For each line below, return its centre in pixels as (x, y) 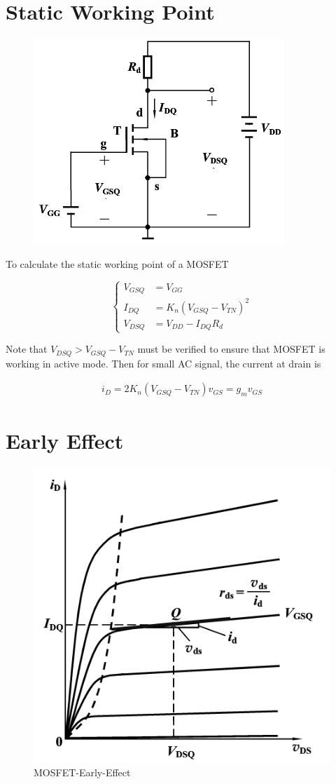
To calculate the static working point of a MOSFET (117, 263)
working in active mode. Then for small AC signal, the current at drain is (163, 363)
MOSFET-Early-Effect (82, 772)
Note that (27, 349)
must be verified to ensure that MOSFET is (231, 349)
